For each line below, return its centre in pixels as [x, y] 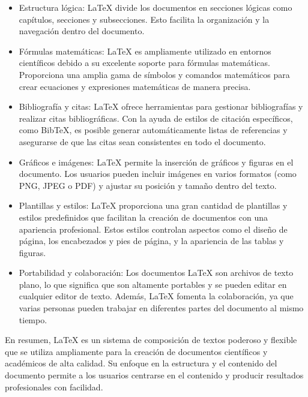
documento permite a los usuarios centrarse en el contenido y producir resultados [154, 375]
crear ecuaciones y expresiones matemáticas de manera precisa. [135, 86]
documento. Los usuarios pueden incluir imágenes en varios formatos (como [158, 174]
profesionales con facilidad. [54, 387]
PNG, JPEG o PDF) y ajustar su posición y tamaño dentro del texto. [148, 185]
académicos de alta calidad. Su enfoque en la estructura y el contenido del [141, 363]
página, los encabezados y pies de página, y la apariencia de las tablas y [151, 241]
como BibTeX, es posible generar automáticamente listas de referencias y [153, 130]
